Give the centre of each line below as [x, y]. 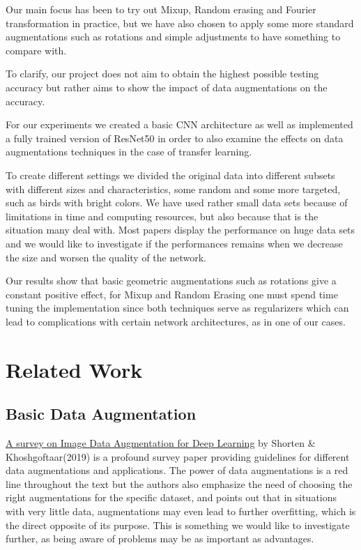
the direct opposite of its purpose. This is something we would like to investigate [178, 525]
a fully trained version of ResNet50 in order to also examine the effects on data [175, 138]
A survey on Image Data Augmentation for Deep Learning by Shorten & [161, 443]
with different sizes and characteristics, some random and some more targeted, [173, 189]
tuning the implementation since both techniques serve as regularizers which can [177, 308]
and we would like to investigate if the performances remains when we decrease [174, 243]
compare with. [36, 50]
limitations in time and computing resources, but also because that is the [162, 216]
